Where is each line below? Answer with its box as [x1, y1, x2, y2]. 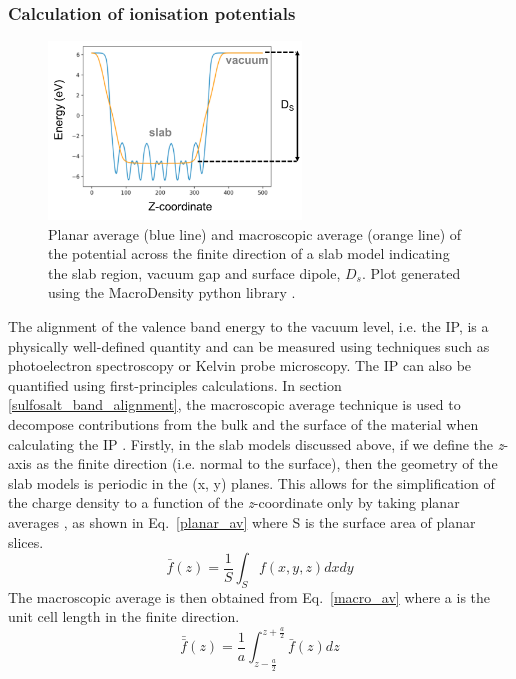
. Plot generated [361, 262, 461, 283]
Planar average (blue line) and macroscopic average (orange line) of [48, 223, 462, 244]
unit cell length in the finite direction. [8, 606, 240, 627]
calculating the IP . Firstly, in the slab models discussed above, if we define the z [8, 433, 504, 454]
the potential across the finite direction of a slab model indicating [48, 243, 450, 264]
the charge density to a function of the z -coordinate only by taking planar [8, 492, 460, 513]
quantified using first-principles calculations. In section [8, 374, 342, 395]
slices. [8, 531, 44, 552]
